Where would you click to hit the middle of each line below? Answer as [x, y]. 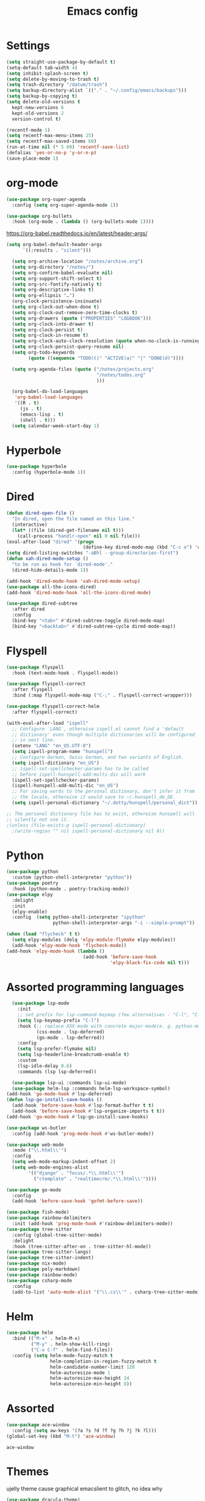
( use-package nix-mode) [37, 1263]
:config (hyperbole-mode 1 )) [49, 473]
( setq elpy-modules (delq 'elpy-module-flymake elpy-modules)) [94, 940]
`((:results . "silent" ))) [57, 250]
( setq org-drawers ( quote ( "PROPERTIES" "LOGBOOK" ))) [81, 318]
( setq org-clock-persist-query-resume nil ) [68, 347]
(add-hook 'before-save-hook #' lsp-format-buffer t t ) [83, 1106]
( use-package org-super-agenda [46, 199]
